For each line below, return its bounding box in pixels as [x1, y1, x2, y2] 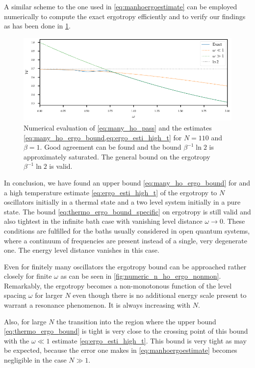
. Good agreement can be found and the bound [40, 142, 181, 152]
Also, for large [4, 316, 47, 326]
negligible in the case [4, 355, 67, 365]
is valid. [49, 161, 73, 171]
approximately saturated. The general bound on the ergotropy [24, 151, 210, 161]
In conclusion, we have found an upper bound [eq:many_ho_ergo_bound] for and [4, 177, 250, 187]
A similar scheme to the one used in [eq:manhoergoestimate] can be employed [4, 1, 237, 11]
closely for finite [4, 271, 52, 281]
